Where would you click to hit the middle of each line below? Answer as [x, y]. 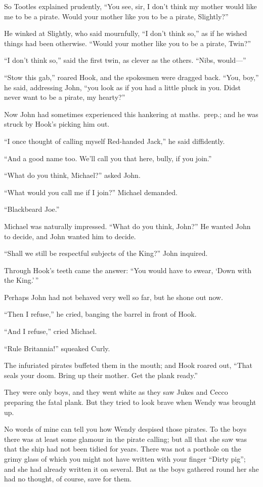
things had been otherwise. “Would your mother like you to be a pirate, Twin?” [127, 43]
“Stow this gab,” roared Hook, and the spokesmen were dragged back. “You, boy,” [131, 77]
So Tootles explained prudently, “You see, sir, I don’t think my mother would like [130, 6]
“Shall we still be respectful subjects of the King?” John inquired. [106, 253]
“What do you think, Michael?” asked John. [72, 175]
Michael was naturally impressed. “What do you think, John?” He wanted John [127, 226]
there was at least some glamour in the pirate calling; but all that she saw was [126, 439]
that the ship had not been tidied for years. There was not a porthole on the [123, 449]
